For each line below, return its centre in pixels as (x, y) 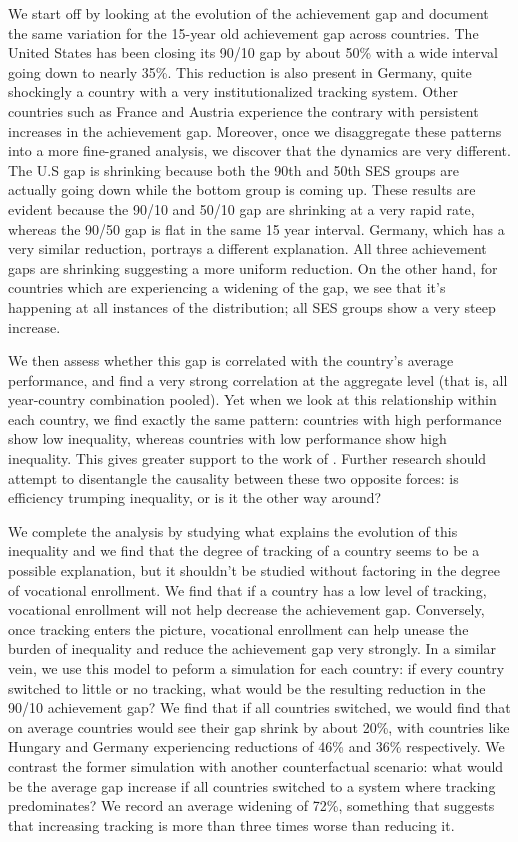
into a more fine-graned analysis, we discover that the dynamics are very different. (259, 150)
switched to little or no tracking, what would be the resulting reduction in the (247, 687)
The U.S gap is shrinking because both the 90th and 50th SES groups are (233, 169)
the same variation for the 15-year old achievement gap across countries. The (243, 32)
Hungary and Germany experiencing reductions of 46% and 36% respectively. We (256, 746)
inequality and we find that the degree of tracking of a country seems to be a (244, 550)
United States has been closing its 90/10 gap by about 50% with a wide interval (253, 52)
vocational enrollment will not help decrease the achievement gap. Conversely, (246, 609)
